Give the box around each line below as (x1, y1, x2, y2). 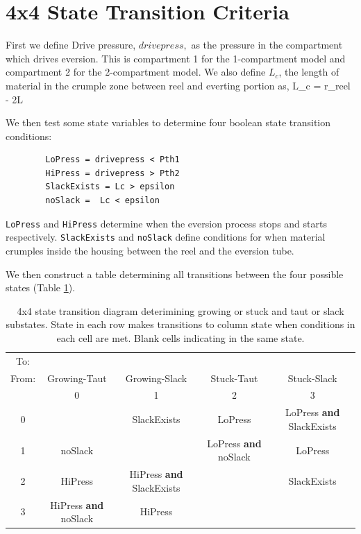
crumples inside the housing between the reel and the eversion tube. (6, 243, 294, 257)
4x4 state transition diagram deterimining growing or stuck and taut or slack (17, 303, 344, 318)
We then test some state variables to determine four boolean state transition (6, 115, 331, 130)
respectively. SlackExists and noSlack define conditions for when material (6, 230, 326, 244)
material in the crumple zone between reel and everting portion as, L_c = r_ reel (6, 78, 351, 92)
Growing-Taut (47, 370, 107, 385)
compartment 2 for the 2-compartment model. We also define (6, 64, 266, 79)
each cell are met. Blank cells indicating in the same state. (56, 330, 305, 345)
